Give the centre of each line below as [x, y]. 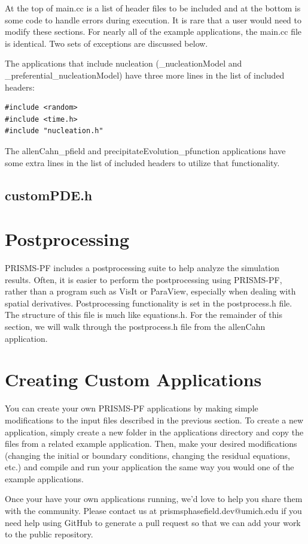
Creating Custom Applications [133, 379]
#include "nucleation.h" [54, 131]
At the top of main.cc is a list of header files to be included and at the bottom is [153, 8]
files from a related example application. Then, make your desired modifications [151, 444]
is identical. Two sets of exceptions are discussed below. [106, 43]
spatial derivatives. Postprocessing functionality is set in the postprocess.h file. [149, 303]
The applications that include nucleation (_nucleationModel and [123, 63]
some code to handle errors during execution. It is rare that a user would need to [153, 19]
